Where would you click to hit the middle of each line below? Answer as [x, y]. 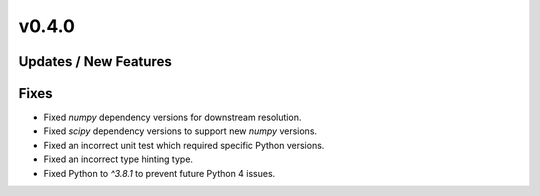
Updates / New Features [95, 61]
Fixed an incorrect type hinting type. [118, 159]
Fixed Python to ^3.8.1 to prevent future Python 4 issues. [159, 173]
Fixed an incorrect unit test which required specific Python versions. [184, 145]
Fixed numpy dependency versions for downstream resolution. [172, 117]
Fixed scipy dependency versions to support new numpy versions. [180, 131]
